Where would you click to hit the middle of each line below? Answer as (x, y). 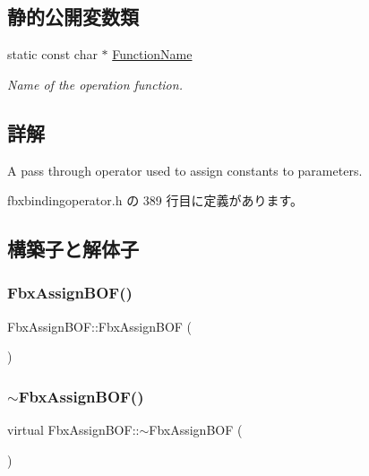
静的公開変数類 (73, 17)
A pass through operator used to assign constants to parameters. (185, 170)
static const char (52, 54)
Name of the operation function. (95, 84)
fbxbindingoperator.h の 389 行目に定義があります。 (155, 200)
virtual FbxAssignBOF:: (73, 430)
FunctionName (152, 54)
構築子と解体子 (73, 249)
